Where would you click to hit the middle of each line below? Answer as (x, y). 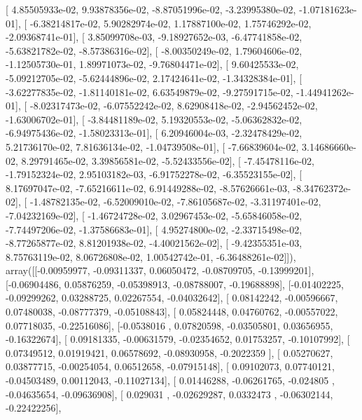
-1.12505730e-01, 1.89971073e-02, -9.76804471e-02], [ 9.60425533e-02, (152, 64)
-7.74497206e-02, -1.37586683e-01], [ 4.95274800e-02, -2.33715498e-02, (154, 229)
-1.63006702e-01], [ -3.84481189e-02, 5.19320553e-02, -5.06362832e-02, (154, 119)
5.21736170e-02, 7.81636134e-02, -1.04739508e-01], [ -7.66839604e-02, (152, 146)
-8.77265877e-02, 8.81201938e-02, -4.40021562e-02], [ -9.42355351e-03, (154, 243)
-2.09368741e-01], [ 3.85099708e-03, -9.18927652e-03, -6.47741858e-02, (154, 37)
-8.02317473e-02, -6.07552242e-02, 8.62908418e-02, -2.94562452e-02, (174, 106)
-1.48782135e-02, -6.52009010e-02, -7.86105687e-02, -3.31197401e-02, (175, 202)
